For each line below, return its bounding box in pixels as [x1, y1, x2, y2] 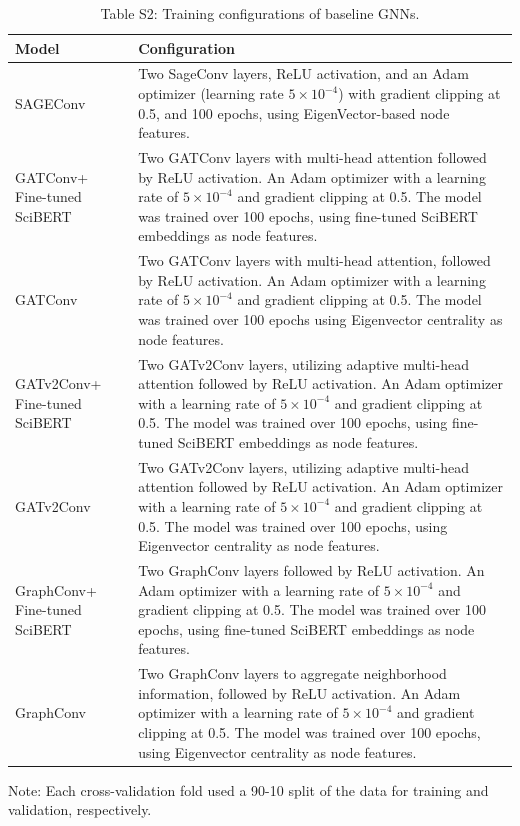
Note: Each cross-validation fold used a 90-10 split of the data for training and [8, 779, 489, 800]
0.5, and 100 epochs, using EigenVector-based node [138, 102, 450, 123]
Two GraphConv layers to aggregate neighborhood [138, 663, 447, 684]
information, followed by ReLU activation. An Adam [138, 682, 461, 703]
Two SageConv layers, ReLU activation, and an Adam [138, 63, 469, 84]
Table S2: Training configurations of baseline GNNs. [100, 3, 420, 23]
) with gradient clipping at [338, 83, 501, 104]
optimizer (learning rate [138, 83, 284, 104]
